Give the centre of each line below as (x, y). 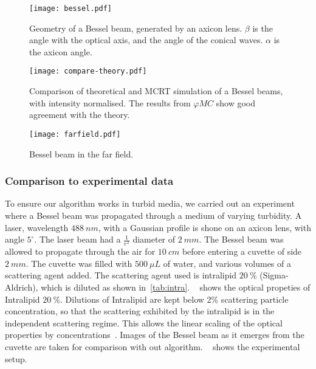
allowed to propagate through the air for (80, 251)
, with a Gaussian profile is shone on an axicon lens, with (204, 227)
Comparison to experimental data (89, 181)
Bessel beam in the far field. (81, 153)
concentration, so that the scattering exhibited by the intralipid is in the (140, 311)
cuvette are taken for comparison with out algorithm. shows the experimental (153, 347)
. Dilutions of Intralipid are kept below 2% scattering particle (174, 299)
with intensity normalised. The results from (110, 102)
